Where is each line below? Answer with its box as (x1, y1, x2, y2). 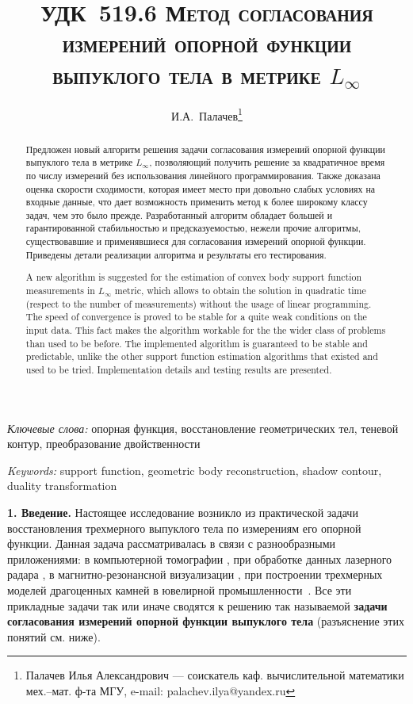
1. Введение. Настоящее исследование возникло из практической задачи (7, 503, 358, 520)
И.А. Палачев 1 (171, 105, 243, 124)
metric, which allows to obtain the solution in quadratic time (114, 284, 366, 297)
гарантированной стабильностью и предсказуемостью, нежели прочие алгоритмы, (25, 221, 361, 235)
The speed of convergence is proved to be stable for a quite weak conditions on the (25, 310, 367, 323)
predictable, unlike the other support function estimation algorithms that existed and (25, 350, 378, 363)
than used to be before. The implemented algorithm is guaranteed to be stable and (25, 336, 368, 350)
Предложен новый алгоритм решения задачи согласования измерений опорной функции (25, 142, 385, 155)
